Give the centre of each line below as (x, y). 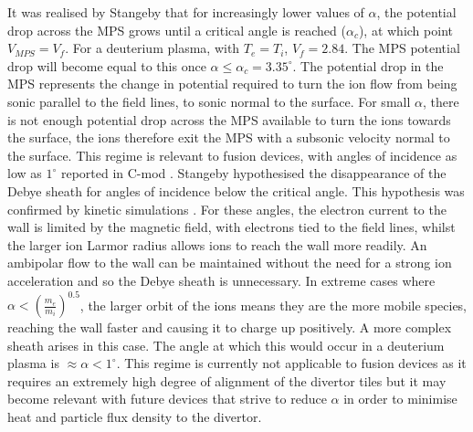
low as (25, 173)
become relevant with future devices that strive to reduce (167, 399)
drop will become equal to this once (107, 65)
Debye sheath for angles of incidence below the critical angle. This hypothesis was (236, 190)
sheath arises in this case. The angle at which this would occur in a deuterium (226, 345)
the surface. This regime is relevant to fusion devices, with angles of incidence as (232, 155)
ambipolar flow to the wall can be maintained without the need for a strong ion (230, 263)
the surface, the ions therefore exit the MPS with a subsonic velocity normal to (229, 137)
